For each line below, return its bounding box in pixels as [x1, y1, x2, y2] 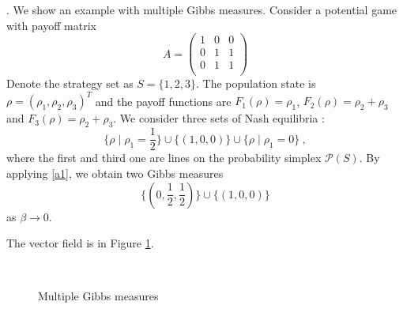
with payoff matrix [6, 17, 96, 33]
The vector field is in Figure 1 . [6, 235, 154, 251]
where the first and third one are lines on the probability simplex [6, 149, 322, 166]
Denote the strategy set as [6, 75, 134, 92]
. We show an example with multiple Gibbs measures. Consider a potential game [6, 2, 397, 17]
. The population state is [196, 75, 316, 92]
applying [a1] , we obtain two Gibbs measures [6, 164, 224, 181]
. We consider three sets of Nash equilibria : [113, 110, 325, 126]
